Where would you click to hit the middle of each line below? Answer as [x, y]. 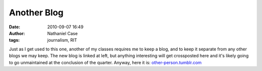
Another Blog [36, 12]
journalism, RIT [62, 40]
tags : [14, 40]
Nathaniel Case [62, 33]
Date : [15, 27]
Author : [17, 33]
